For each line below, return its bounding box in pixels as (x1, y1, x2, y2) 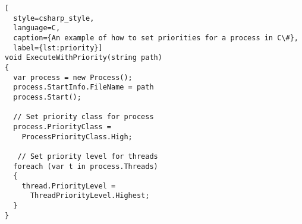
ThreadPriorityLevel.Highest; (30, 191, 150, 200)
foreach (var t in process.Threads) (13, 162, 158, 171)
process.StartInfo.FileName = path (13, 83, 154, 92)
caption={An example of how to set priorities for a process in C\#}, (13, 33, 298, 42)
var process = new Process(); (13, 73, 133, 82)
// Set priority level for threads (17, 152, 158, 161)
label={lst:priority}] (13, 43, 103, 52)
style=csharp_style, (13, 14, 95, 23)
